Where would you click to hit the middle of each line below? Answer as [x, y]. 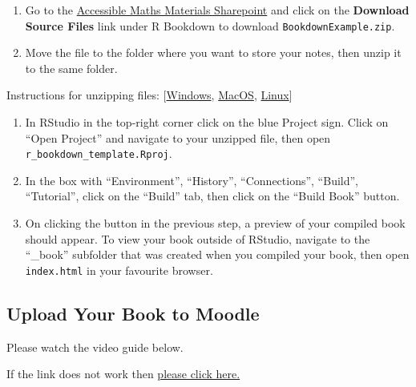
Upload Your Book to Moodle [133, 313]
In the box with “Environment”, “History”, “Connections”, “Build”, [192, 180]
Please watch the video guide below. [95, 347]
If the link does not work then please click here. [123, 374]
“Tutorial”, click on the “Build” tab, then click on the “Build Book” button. [212, 196]
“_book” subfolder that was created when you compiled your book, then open [217, 254]
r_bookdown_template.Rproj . [99, 153]
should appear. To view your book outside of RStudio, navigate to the [198, 238]
